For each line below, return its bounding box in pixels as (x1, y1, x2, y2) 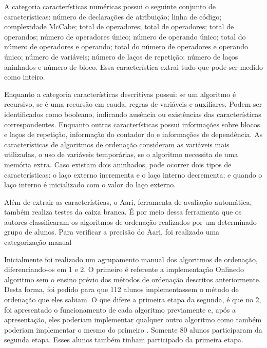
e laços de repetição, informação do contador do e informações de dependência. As (4, 129, 263, 140)
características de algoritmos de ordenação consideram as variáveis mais (4, 139, 230, 149)
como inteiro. (4, 71, 45, 82)
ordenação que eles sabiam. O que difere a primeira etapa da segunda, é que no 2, (4, 294, 261, 305)
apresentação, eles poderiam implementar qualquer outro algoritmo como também (4, 314, 262, 325)
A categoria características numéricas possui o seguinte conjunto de (4, 1, 216, 11)
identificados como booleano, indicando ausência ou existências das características (4, 108, 261, 119)
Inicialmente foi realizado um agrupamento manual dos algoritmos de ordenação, (4, 254, 258, 264)
